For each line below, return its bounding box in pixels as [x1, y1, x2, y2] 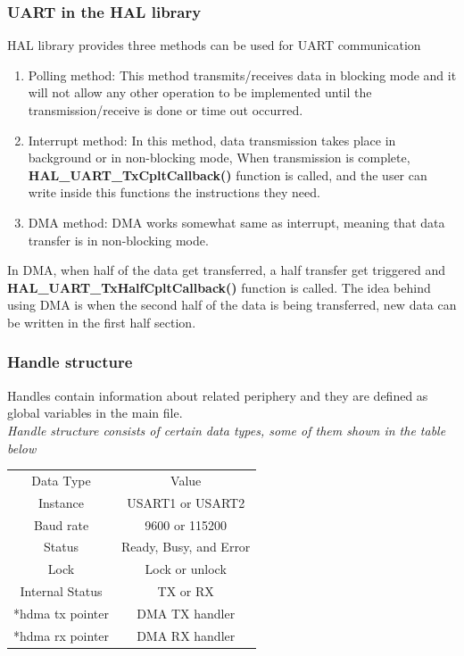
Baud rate [33, 515, 89, 534]
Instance [38, 493, 85, 511]
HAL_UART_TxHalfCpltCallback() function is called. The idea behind [7, 278, 431, 296]
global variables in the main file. [7, 403, 183, 422]
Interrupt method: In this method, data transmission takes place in [28, 130, 396, 149]
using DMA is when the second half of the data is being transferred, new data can [7, 295, 457, 314]
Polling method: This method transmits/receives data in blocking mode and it [28, 65, 457, 84]
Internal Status [20, 582, 103, 601]
